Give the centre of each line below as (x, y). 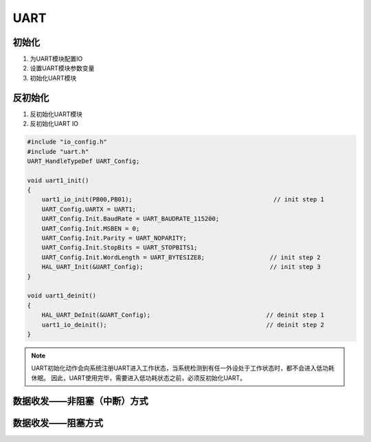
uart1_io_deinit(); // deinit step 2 (183, 324)
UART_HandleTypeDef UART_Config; (83, 161)
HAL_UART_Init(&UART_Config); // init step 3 (181, 267)
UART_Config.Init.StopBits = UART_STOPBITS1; (120, 248)
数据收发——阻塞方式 (58, 423)
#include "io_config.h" (67, 142)
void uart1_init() (58, 180)
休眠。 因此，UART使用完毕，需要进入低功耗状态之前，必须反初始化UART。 (139, 377)
